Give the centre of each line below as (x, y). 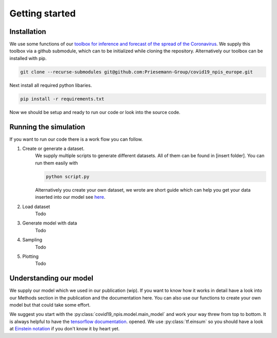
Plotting (31, 256)
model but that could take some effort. (50, 305)
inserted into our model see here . (70, 197)
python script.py (68, 176)
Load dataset (36, 206)
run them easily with (56, 163)
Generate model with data (50, 223)
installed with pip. (28, 58)
